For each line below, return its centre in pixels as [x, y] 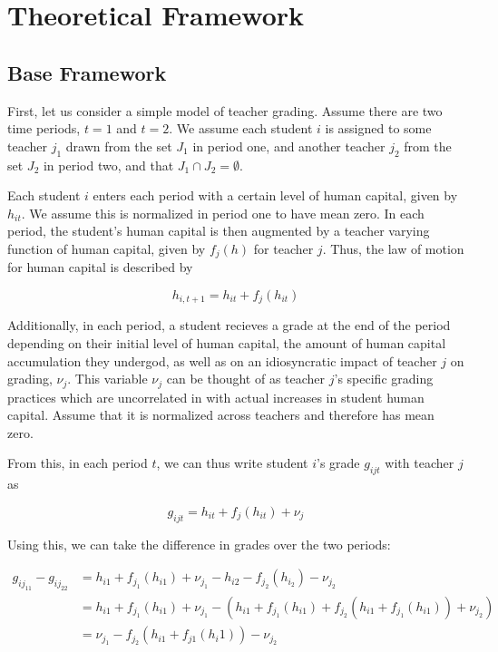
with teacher [420, 463]
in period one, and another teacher [289, 146]
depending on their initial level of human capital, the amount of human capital [227, 343]
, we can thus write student [232, 463]
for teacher [283, 248]
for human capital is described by [100, 267]
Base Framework [87, 72]
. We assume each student [241, 128]
